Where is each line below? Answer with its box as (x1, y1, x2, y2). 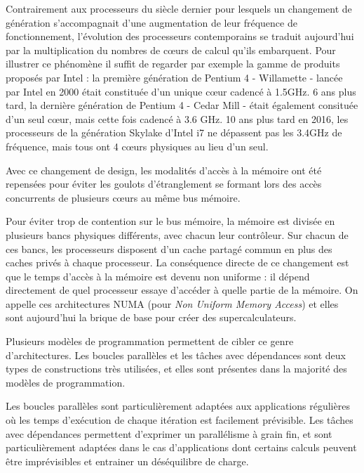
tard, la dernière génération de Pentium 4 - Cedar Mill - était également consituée (6, 98, 358, 112)
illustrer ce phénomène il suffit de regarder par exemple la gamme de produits (6, 56, 340, 71)
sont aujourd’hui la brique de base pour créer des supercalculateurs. (6, 310, 297, 325)
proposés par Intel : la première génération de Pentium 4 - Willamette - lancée (6, 70, 343, 84)
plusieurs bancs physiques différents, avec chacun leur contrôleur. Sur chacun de (6, 227, 349, 242)
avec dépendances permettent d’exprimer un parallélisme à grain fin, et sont (6, 426, 332, 441)
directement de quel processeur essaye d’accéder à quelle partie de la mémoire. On (6, 283, 358, 297)
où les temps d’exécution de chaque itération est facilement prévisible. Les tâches (6, 413, 353, 427)
